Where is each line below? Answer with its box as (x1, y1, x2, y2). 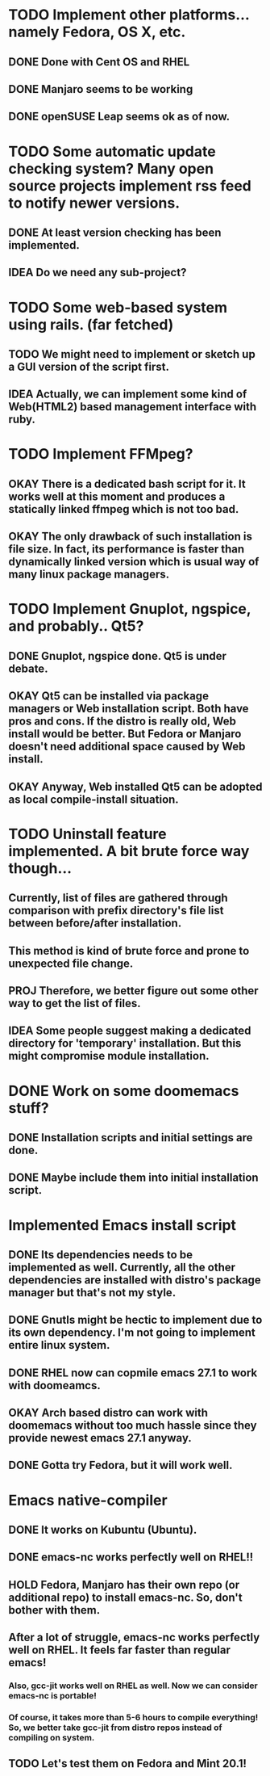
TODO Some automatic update (8, 142, 216, 161)
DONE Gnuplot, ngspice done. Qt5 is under (8, 649, 227, 663)
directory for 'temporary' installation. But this (8, 1036, 242, 1051)
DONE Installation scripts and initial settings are (8, 1131, 253, 1144)
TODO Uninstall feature (8, 825, 167, 843)
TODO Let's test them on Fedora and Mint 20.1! (8, 1757, 247, 1770)
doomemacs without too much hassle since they (8, 1419, 257, 1433)
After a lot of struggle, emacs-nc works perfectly (8, 1631, 260, 1644)
